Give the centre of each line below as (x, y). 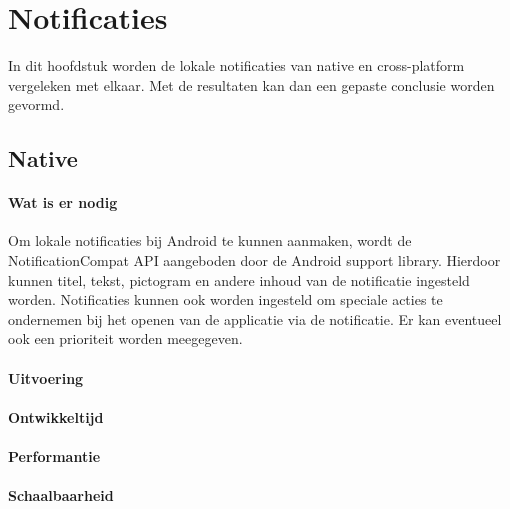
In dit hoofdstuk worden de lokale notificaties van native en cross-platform (236, 65)
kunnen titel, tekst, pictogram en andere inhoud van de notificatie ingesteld (239, 279)
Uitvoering (46, 377)
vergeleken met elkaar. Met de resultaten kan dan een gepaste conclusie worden (251, 84)
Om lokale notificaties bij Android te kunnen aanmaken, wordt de (210, 240)
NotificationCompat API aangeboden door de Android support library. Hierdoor (254, 260)
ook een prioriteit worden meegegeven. (125, 338)
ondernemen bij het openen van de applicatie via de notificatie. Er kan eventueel (255, 318)
